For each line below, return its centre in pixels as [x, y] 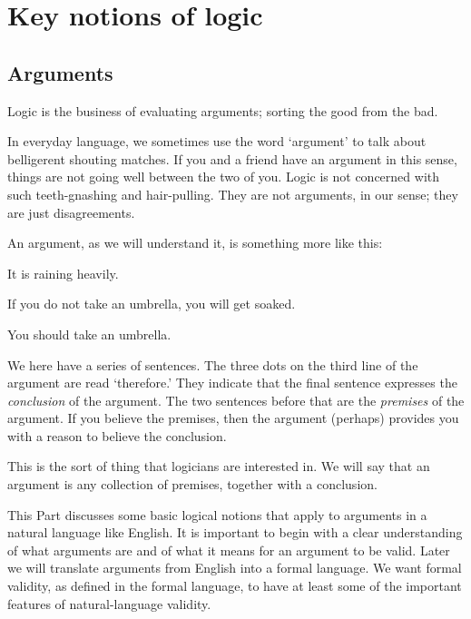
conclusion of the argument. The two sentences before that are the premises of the [236, 400]
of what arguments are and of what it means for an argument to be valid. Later [229, 550]
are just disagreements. [71, 212]
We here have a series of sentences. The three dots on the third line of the [213, 364]
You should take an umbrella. [89, 334]
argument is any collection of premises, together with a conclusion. [192, 484]
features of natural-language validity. [109, 603]
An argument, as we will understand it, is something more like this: [195, 243]
